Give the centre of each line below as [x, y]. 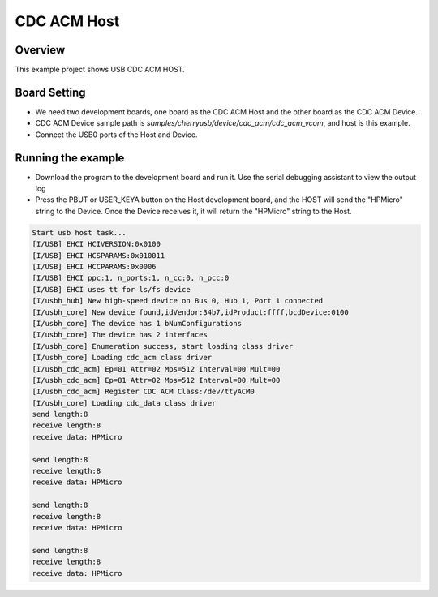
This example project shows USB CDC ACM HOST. [100, 70]
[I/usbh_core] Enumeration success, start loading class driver [163, 346]
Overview [40, 50]
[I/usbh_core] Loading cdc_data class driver [124, 403]
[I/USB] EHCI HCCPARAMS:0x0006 [94, 266]
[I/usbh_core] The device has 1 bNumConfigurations [137, 323]
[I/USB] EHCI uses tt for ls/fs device [111, 289]
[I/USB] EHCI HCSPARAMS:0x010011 [99, 255]
